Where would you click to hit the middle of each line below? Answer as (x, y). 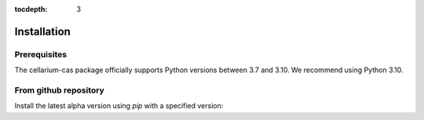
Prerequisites (40, 54)
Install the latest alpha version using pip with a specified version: (119, 106)
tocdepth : (31, 9)
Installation (42, 31)
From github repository (60, 90)
